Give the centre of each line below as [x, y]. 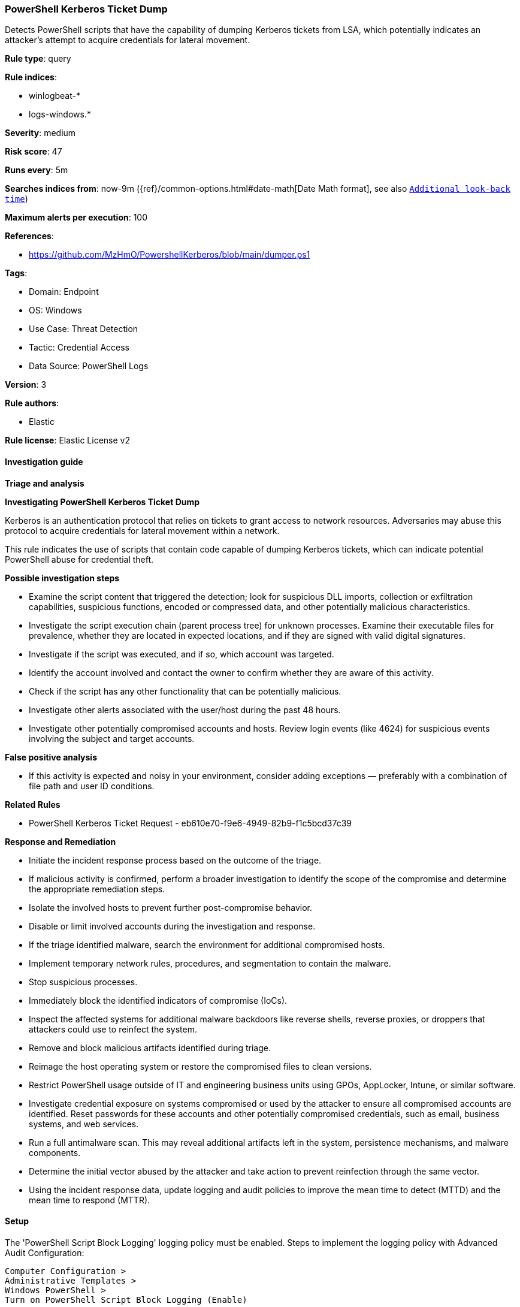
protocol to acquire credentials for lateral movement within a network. [142, 530]
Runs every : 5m [37, 170]
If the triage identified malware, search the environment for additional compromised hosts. [207, 944]
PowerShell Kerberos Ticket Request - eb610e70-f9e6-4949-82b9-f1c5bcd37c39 [191, 823]
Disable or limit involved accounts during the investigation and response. [172, 926]
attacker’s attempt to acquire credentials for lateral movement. [128, 40]
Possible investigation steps [62, 578]
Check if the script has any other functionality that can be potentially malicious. [185, 691]
